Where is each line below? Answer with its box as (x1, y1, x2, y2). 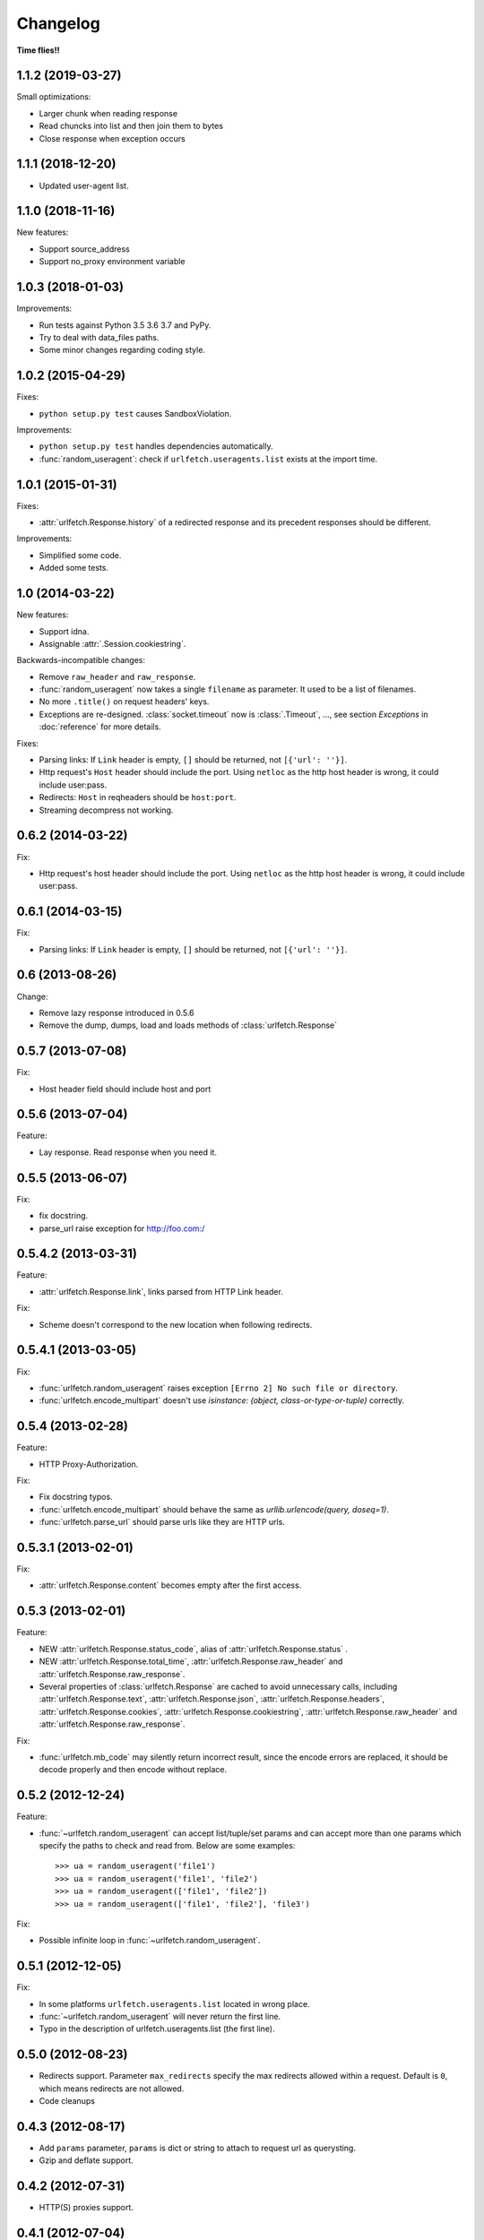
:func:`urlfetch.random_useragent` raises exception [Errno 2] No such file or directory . (39, 1383, 399, 1393)
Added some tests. (39, 563, 109, 573)
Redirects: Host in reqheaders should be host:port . (39, 792, 237, 803)
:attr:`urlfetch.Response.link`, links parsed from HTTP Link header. (39, 1286, 284, 1297)
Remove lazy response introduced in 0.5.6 (39, 1007, 194, 1018)
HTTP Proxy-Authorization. (39, 1459, 139, 1469)
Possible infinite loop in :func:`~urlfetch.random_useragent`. (39, 1935, 261, 1946)
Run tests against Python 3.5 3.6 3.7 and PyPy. (39, 319, 212, 331)
